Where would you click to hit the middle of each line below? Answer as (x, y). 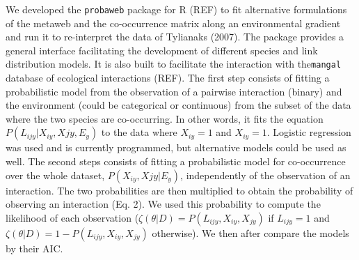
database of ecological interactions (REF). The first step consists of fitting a (168, 78)
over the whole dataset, (55, 175)
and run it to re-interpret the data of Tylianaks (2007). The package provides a (175, 37)
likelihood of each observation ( (72, 217)
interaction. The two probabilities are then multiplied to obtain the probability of (179, 190)
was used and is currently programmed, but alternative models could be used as (176, 147)
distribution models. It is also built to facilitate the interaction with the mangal (174, 64)
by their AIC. (34, 248)
